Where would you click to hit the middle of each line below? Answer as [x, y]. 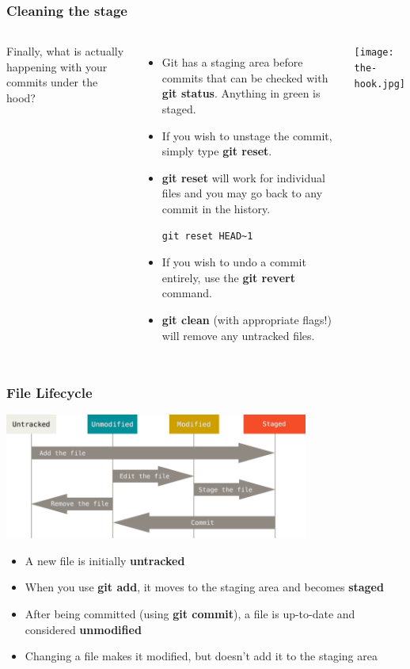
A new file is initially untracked [105, 560]
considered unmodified [83, 629]
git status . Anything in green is [241, 93]
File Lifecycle [49, 393]
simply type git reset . [217, 151]
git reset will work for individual [243, 177]
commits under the [52, 82]
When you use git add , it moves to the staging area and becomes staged [204, 587]
